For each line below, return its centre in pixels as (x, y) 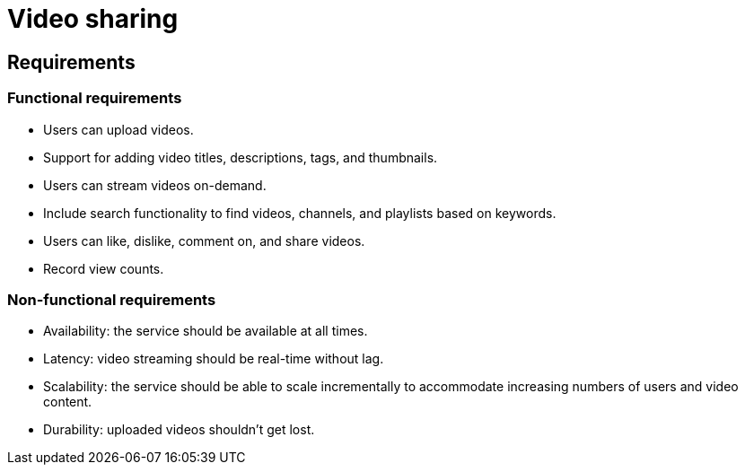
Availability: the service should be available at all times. (206, 331)
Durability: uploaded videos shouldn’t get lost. (179, 430)
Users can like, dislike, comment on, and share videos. (204, 240)
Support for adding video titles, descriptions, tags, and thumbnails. (241, 157)
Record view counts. (104, 268)
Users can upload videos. (118, 129)
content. (68, 402)
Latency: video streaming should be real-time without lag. (214, 359)
